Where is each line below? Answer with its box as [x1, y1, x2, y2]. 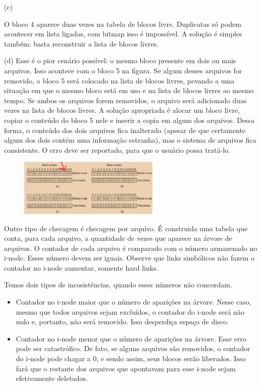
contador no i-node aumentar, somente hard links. [4, 262, 159, 273]
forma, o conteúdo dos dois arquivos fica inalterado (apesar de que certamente [4, 124, 246, 135]
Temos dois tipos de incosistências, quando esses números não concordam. [4, 279, 232, 290]
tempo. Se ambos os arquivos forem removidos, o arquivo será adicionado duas [4, 95, 247, 105]
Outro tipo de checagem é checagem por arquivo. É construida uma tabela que [4, 223, 248, 233]
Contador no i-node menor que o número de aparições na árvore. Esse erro [16, 333, 246, 344]
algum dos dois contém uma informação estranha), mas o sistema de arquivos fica [4, 135, 256, 145]
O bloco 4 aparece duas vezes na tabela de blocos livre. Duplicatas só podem [4, 18, 242, 29]
